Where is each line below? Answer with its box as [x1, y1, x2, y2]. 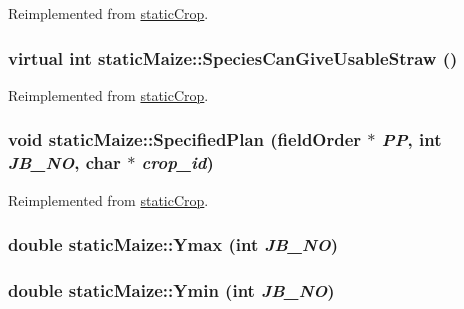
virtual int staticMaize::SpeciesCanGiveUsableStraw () [8, 45, 458, 70]
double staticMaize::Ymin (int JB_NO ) [8, 277, 335, 302]
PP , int [381, 127, 442, 152]
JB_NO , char [8, 150, 121, 175]
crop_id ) [141, 150, 214, 175]
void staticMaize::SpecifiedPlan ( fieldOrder [8, 127, 362, 152]
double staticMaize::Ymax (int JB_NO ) [8, 232, 339, 257]
